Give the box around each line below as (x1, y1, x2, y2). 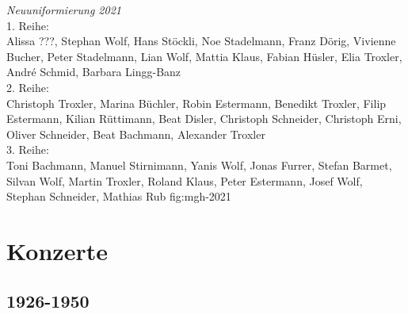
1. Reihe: (6, 17, 49, 33)
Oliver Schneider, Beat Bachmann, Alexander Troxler (6, 125, 265, 142)
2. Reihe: (6, 78, 49, 95)
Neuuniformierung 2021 (6, 2, 121, 17)
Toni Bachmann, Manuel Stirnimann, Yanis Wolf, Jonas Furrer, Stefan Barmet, (6, 156, 392, 173)
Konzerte (6, 234, 108, 266)
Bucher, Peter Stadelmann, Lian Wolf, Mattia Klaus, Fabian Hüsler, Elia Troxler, (6, 48, 402, 64)
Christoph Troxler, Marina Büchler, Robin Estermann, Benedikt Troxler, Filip (6, 94, 387, 111)
